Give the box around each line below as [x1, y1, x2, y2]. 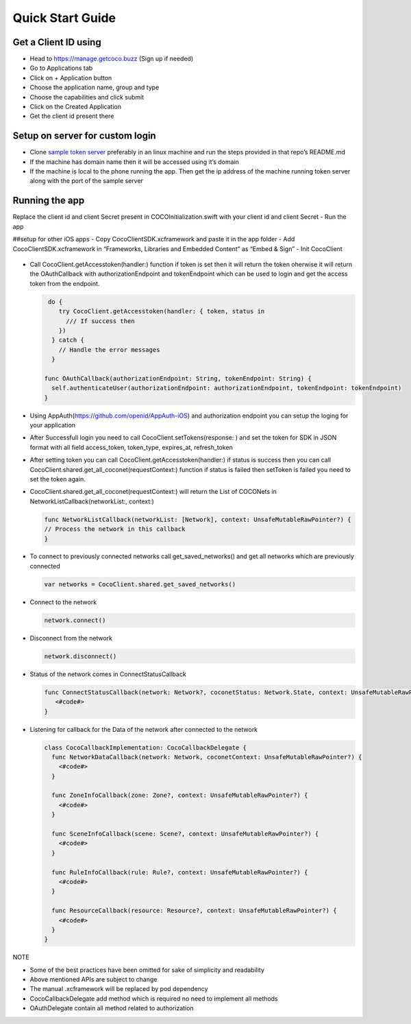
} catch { [51, 336, 85, 344]
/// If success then [66, 317, 135, 325]
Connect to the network [29, 597, 97, 606]
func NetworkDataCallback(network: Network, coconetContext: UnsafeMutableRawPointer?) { [51, 753, 362, 761]
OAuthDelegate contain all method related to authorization [29, 1004, 195, 1012]
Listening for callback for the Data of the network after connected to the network [29, 725, 258, 733]
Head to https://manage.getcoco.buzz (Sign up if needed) [29, 55, 194, 63]
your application [29, 421, 75, 429]
